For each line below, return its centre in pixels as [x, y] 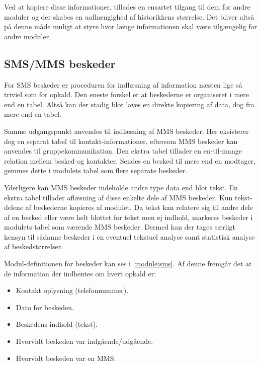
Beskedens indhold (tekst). [57, 324]
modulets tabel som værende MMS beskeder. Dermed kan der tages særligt [120, 227]
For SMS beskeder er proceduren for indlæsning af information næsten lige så [123, 84]
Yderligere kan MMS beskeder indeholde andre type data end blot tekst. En [121, 187]
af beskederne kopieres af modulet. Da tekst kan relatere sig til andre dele [139, 207]
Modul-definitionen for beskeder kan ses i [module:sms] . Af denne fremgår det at [128, 264]
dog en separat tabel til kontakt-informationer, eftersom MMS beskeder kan [121, 141]
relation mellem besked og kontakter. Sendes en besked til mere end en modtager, [130, 160]
